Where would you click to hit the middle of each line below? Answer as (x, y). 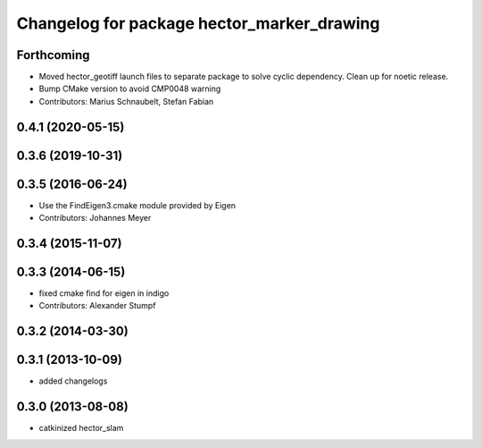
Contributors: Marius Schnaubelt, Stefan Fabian (126, 101)
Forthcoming (53, 55)
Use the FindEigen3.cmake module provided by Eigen (137, 205)
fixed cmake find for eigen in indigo (104, 293)
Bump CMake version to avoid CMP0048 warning (130, 89)
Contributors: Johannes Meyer (95, 218)
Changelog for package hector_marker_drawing (198, 23)
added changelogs (73, 381)
